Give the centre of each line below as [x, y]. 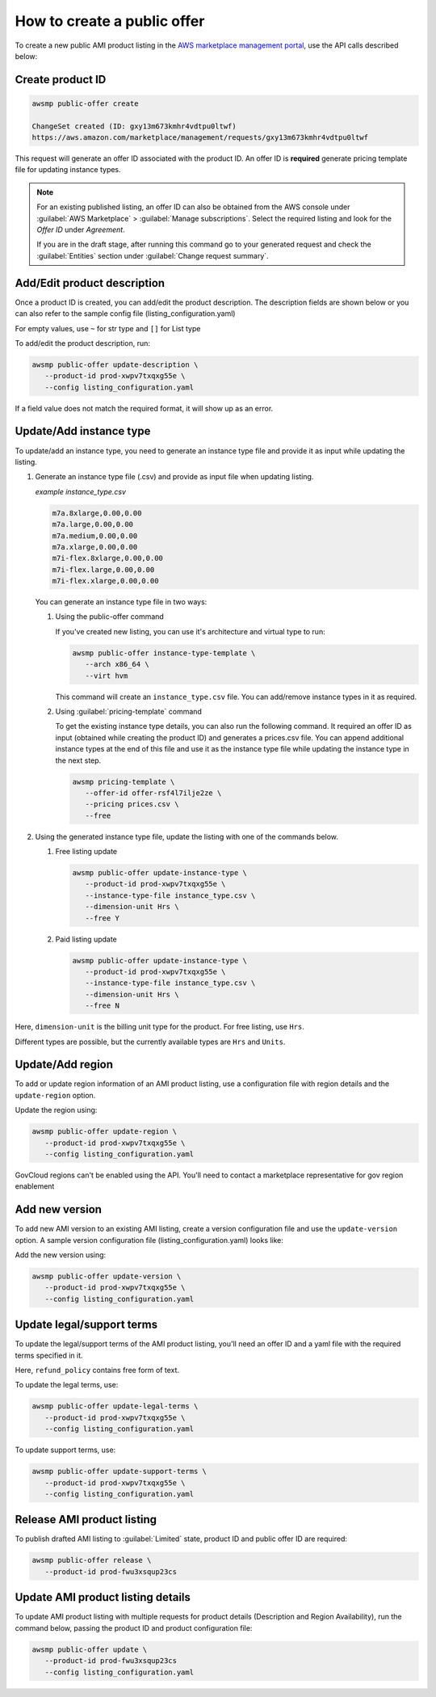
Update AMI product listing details [103, 1597]
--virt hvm [107, 676]
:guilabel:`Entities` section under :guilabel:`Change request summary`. [153, 255]
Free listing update [86, 852]
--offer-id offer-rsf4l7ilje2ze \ [153, 793]
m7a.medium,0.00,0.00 [95, 536]
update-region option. [55, 1095]
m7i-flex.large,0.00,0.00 [103, 569]
